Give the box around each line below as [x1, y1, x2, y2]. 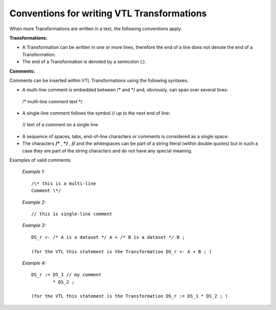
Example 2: [22, 199, 46, 205]
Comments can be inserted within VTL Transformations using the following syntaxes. [9, 77, 189, 83]
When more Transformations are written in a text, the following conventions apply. [9, 26, 182, 32]
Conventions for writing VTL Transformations [9, 8, 207, 19]
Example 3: [22, 223, 46, 229]
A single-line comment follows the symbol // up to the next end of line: [22, 110, 171, 116]
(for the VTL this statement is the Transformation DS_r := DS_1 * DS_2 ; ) [31, 293, 228, 299]
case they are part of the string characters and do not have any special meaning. [22, 147, 193, 153]
